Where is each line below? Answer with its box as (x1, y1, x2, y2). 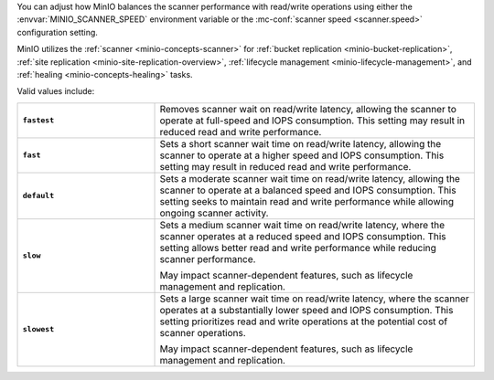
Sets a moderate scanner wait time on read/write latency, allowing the (159, 172, 461, 185)
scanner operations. (159, 326, 246, 339)
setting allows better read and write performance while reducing (159, 241, 436, 254)
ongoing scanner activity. (159, 206, 269, 219)
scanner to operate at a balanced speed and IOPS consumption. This (159, 184, 456, 196)
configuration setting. (16, 26, 98, 37)
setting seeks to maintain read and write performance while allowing (159, 195, 455, 207)
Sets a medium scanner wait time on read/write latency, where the (159, 218, 446, 231)
